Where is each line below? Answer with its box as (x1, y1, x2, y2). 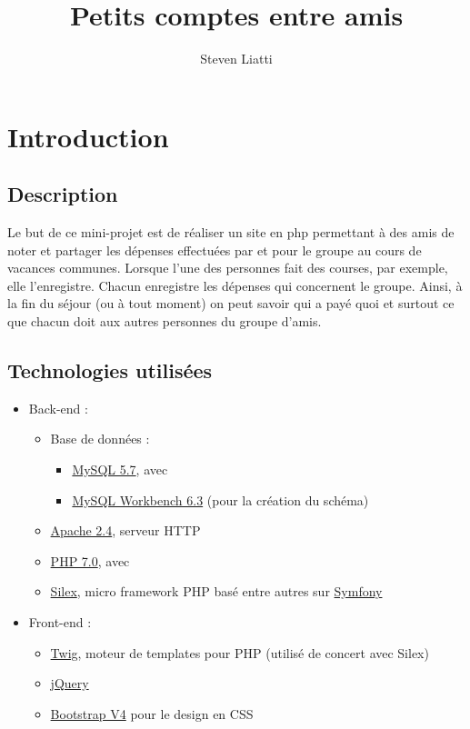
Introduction (7, 117, 169, 155)
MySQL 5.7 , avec (72, 460, 168, 479)
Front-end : (28, 613, 92, 632)
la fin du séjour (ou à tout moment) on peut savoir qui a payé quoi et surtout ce (7, 294, 455, 313)
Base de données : (50, 429, 150, 448)
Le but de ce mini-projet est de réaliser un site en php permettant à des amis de (7, 223, 455, 242)
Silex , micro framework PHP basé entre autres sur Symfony (50, 582, 383, 601)
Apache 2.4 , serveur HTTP (50, 521, 201, 540)
